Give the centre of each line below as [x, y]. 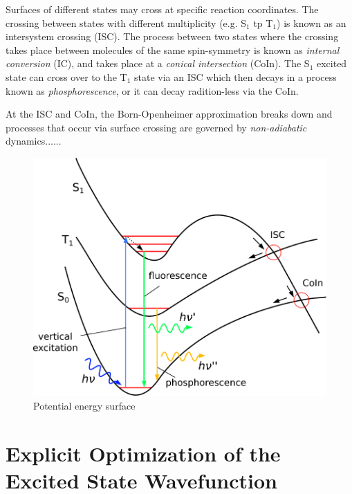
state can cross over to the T [66, 76]
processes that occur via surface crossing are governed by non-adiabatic [156, 127]
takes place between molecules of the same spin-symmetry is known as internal [173, 49]
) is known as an [312, 22]
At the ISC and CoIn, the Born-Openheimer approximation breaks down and [169, 114]
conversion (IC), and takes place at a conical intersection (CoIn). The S [158, 63]
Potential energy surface [84, 405]
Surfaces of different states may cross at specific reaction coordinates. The [162, 9]
